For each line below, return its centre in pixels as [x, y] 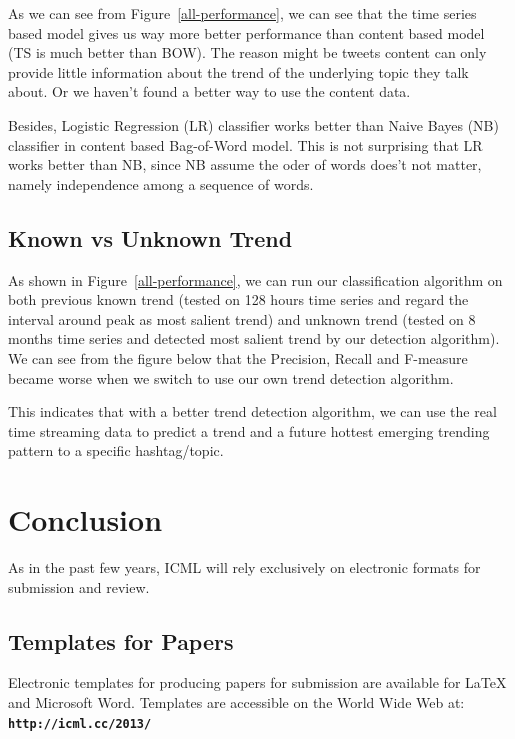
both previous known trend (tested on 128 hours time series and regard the [238, 299]
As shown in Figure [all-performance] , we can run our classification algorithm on [255, 279]
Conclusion [85, 519]
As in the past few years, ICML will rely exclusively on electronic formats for [244, 567]
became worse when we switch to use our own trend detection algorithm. [231, 377]
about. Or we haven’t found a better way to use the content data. [209, 91]
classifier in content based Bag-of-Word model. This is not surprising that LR [245, 144]
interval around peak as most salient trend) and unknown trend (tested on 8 [242, 318]
